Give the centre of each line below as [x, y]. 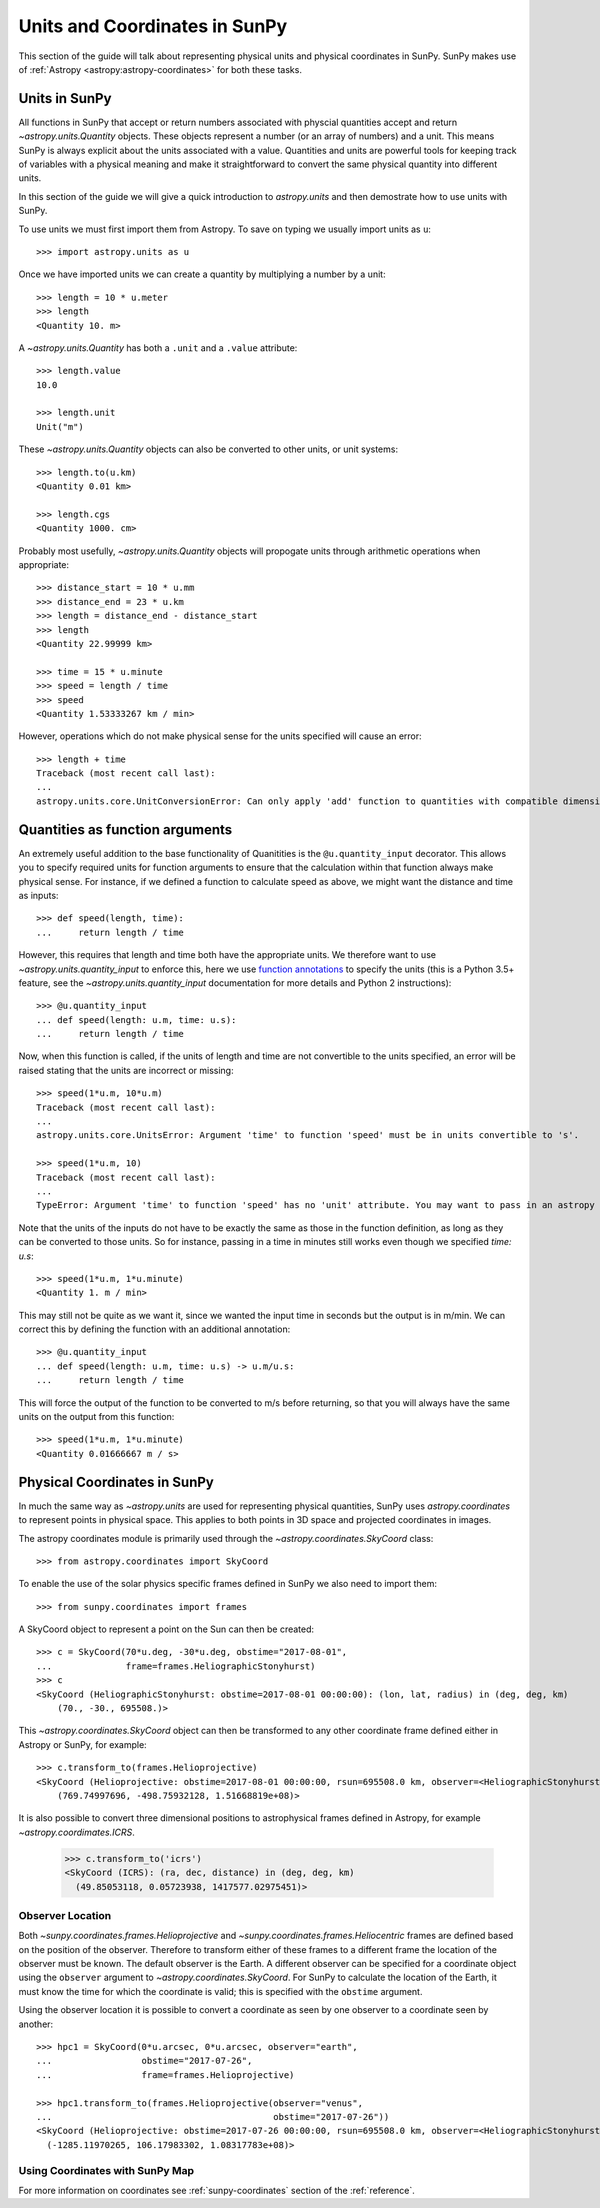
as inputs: [38, 895]
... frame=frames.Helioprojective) [165, 2074]
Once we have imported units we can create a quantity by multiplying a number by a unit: [202, 274]
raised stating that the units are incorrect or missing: [126, 1070]
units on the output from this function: [96, 1417]
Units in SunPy [65, 98]
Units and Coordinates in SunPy [153, 26]
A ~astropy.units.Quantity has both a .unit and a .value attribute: [158, 347]
